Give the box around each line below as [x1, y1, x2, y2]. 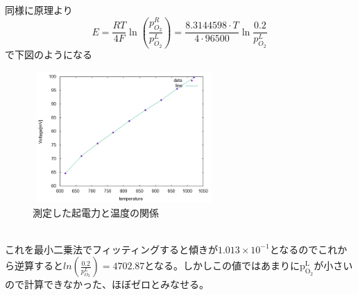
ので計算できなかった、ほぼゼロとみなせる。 [5, 277, 209, 292]
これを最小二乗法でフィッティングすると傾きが [5, 242, 218, 256]
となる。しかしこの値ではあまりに [144, 258, 300, 273]
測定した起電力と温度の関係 [33, 205, 159, 219]
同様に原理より [5, 3, 73, 17]
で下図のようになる [5, 47, 92, 62]
